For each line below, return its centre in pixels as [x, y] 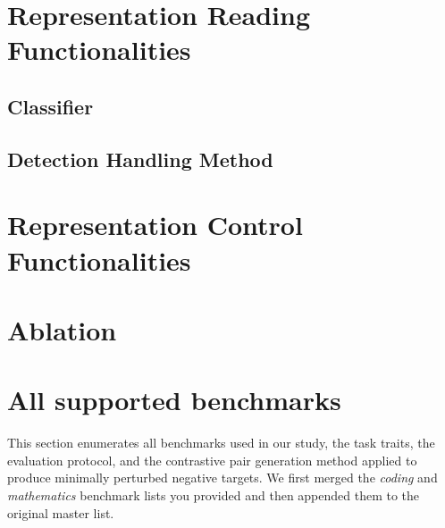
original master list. [61, 512]
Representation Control [155, 225]
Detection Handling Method [140, 159]
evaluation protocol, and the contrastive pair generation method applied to [212, 460]
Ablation [62, 329]
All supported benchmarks [174, 400]
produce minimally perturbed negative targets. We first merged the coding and [222, 478]
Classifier [50, 106]
